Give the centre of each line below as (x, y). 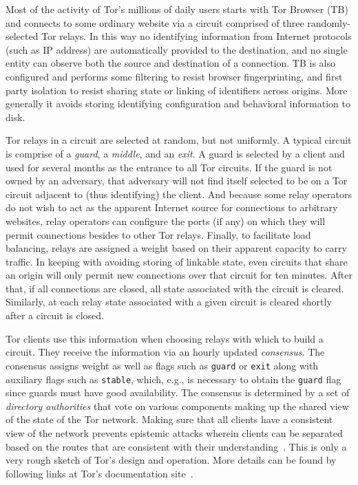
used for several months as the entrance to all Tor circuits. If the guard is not (169, 167)
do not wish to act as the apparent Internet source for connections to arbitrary (172, 207)
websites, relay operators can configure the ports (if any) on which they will (166, 220)
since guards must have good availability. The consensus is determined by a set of (178, 392)
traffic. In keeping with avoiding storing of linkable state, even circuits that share (177, 261)
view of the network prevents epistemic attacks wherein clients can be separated (174, 432)
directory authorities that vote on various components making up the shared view (177, 406)
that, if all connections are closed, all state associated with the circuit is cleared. (175, 288)
